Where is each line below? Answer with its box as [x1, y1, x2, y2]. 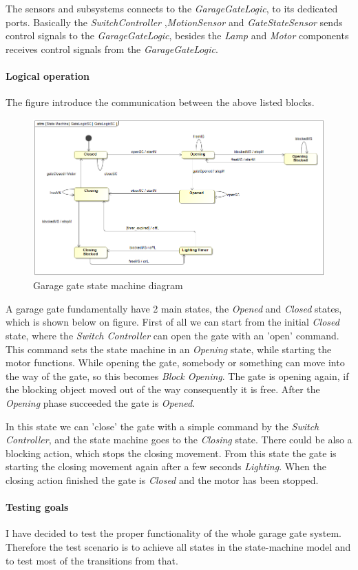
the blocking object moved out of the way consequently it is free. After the [6, 382, 320, 397]
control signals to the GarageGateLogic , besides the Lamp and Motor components [6, 28, 349, 43]
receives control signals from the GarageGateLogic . [6, 41, 218, 56]
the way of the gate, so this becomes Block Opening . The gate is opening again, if [6, 368, 349, 383]
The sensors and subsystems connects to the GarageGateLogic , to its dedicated [6, 1, 338, 15]
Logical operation [6, 68, 90, 83]
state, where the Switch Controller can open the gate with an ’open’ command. [6, 328, 339, 342]
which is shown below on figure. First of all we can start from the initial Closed [6, 315, 339, 329]
